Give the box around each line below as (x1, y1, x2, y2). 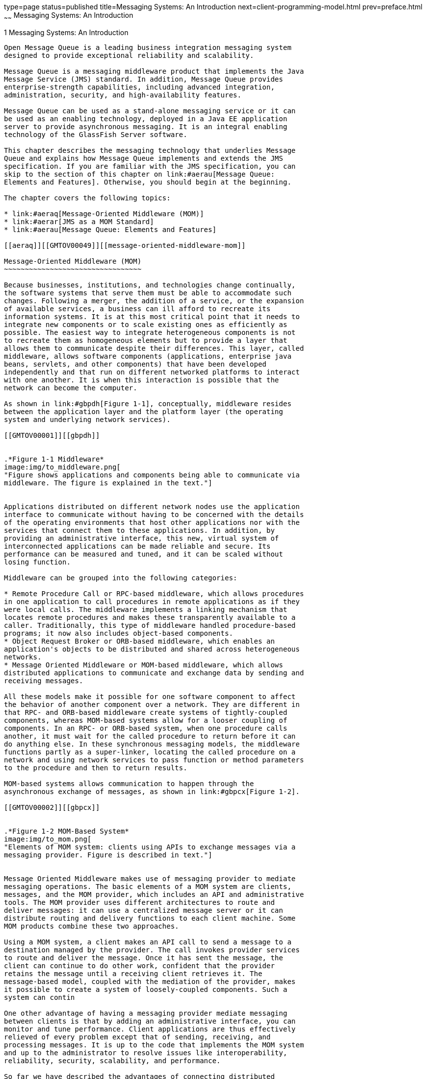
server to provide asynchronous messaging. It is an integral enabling (4, 122, 288, 131)
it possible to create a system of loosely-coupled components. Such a (4, 985, 288, 993)
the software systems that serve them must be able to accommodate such (4, 288, 292, 297)
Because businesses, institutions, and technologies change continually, (4, 281, 296, 289)
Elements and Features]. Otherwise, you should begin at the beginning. (4, 178, 292, 186)
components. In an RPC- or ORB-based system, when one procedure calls (4, 724, 288, 732)
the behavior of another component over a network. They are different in (4, 700, 300, 708)
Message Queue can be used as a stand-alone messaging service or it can (4, 106, 296, 115)
